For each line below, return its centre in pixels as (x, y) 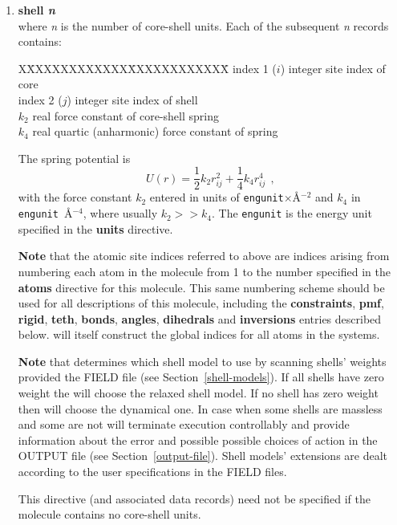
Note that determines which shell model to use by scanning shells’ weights (202, 361)
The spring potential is (74, 158)
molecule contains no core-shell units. (109, 514)
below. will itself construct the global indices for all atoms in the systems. (199, 334)
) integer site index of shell (132, 99)
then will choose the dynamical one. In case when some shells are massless (200, 408)
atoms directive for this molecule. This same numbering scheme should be (201, 287)
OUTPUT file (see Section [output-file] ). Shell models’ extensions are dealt (203, 456)
